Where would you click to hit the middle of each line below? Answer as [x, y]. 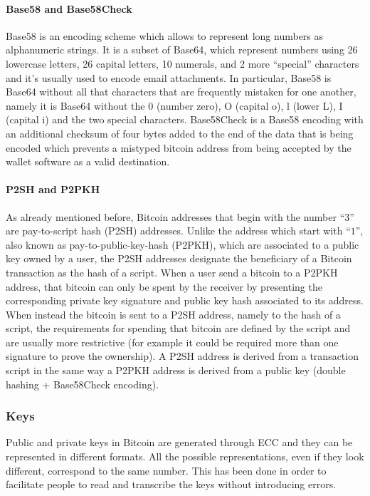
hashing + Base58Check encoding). [83, 384]
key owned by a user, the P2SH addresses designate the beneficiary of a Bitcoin [179, 258]
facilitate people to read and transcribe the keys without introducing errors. [171, 484]
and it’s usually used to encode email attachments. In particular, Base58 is [169, 77]
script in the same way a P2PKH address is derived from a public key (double [176, 370]
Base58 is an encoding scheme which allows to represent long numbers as [165, 35]
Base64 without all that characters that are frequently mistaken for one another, [181, 92]
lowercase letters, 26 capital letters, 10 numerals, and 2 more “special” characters [183, 63]
